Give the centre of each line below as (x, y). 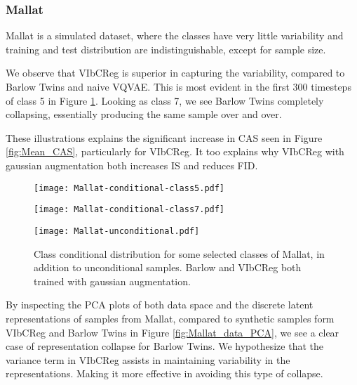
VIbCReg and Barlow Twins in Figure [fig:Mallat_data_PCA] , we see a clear (173, 332)
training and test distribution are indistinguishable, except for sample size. (166, 49)
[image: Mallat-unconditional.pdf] (117, 231)
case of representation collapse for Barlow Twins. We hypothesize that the (164, 346)
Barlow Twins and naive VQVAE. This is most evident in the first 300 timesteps (178, 86)
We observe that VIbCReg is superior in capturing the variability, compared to (175, 73)
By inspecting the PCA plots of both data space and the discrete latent (160, 305)
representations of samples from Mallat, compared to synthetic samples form (170, 318)
